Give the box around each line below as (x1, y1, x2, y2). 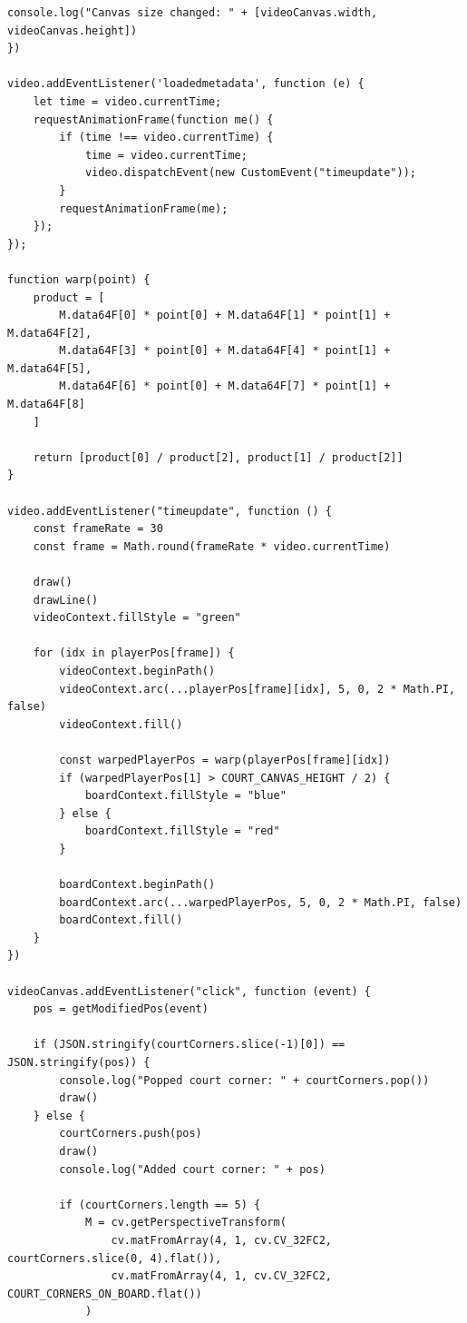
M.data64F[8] (7, 398, 85, 411)
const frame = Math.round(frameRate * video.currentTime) (33, 539, 391, 553)
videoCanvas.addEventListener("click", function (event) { (7, 984, 371, 998)
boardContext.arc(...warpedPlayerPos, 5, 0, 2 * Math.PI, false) (59, 895, 462, 909)
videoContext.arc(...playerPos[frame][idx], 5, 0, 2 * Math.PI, (59, 682, 455, 696)
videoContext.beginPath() (59, 664, 216, 677)
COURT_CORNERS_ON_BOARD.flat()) (7, 1287, 202, 1300)
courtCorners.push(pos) (59, 1127, 202, 1140)
